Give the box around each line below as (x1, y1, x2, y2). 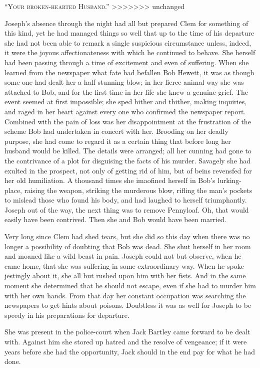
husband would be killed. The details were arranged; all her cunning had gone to (4, 145, 251, 156)
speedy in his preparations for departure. (4, 309, 129, 320)
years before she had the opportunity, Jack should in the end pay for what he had (4, 346, 255, 356)
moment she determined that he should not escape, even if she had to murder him (4, 280, 256, 291)
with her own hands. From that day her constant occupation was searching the (4, 290, 246, 300)
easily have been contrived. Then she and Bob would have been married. (4, 214, 226, 225)
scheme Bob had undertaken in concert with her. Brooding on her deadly (4, 126, 228, 136)
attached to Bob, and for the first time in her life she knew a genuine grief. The (4, 86, 248, 97)
